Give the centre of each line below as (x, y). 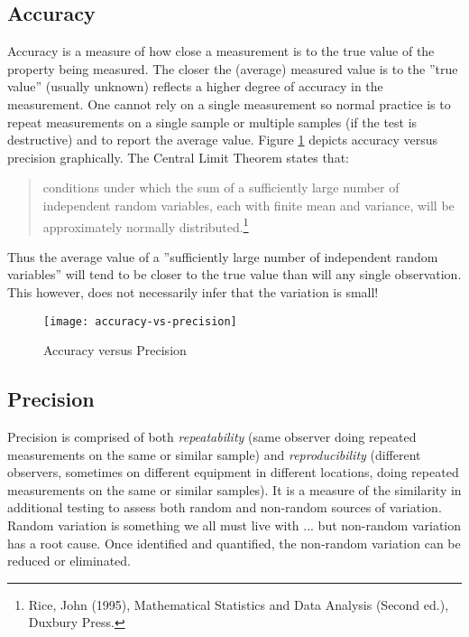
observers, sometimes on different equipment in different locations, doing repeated (233, 472)
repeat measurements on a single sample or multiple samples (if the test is (212, 122)
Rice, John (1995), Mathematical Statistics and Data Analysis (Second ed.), (239, 604)
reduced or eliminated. (69, 561)
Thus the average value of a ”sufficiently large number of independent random (223, 256)
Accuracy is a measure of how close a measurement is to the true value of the (221, 51)
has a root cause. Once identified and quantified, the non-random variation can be (234, 543)
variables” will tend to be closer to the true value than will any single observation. (234, 274)
